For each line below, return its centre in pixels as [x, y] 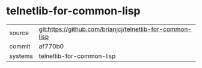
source [19, 33]
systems [21, 56]
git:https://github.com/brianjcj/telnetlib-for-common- [115, 29]
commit [20, 46]
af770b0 [51, 46]
